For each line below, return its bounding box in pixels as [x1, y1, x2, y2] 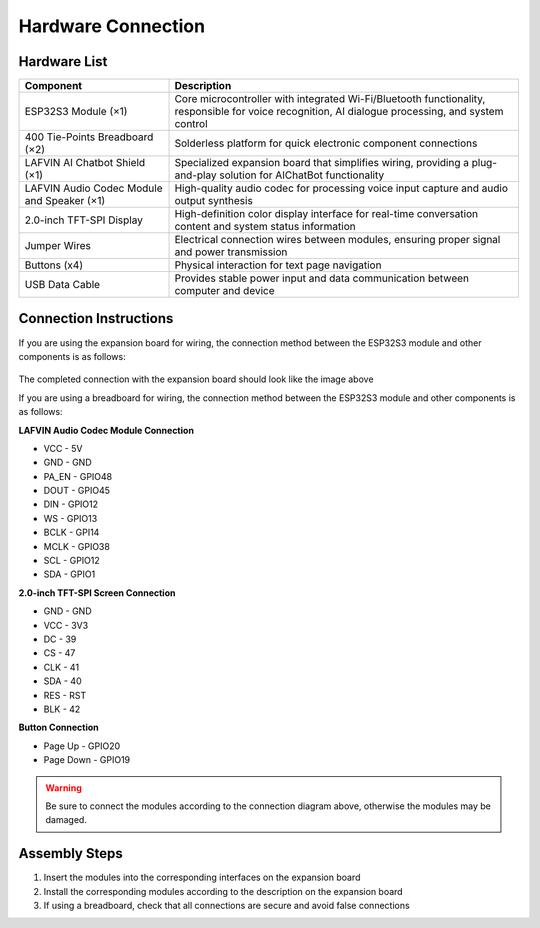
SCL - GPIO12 [43, 555, 100, 567]
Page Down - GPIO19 [43, 754, 131, 766]
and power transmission [174, 245, 288, 259]
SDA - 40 [43, 675, 82, 687]
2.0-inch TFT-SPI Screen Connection [18, 586, 176, 599]
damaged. [45, 814, 87, 826]
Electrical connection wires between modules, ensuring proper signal [174, 233, 501, 247]
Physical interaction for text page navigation [174, 258, 382, 272]
